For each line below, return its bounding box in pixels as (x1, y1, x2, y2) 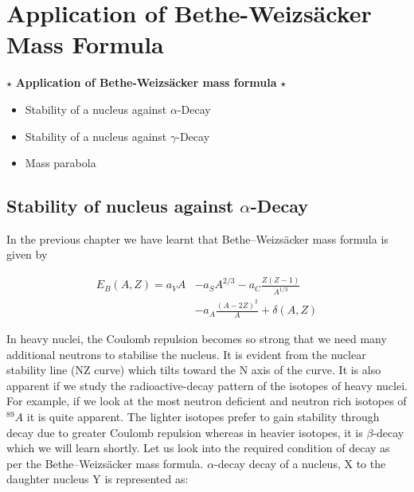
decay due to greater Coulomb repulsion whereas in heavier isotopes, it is (6, 424, 363, 440)
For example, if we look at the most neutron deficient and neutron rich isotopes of (6, 392, 407, 409)
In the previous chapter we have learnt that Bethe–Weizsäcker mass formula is (6, 230, 389, 247)
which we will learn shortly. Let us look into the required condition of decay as (6, 439, 390, 456)
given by (6, 246, 48, 263)
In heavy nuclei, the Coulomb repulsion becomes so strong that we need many (6, 330, 387, 347)
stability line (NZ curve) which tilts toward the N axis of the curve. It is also (6, 361, 381, 378)
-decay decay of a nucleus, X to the (214, 455, 386, 471)
